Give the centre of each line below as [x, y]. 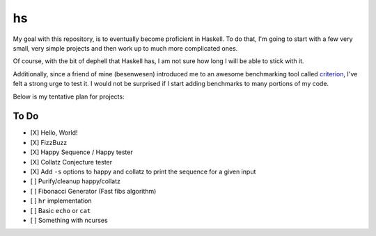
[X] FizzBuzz [49, 142]
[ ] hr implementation [61, 201]
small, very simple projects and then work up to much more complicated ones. [125, 48]
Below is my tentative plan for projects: [69, 96]
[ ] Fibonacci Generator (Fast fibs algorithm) [93, 191]
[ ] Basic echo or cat [61, 210]
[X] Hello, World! [54, 133]
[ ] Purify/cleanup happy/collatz [76, 181]
